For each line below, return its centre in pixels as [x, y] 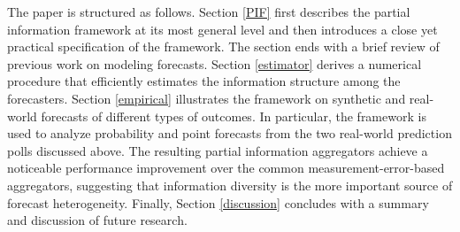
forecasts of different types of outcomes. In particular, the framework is [234, 116]
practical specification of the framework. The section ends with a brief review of [223, 46]
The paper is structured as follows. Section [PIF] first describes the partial [209, 12]
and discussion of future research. [97, 220]
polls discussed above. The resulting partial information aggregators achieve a [218, 150]
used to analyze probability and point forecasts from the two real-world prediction [230, 133]
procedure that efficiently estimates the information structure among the [204, 81]
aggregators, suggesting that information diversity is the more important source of [230, 185]
